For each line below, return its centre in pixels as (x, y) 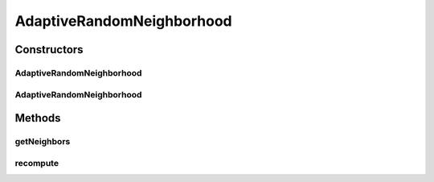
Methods (38, 118)
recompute (37, 163)
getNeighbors (43, 142)
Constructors (49, 50)
